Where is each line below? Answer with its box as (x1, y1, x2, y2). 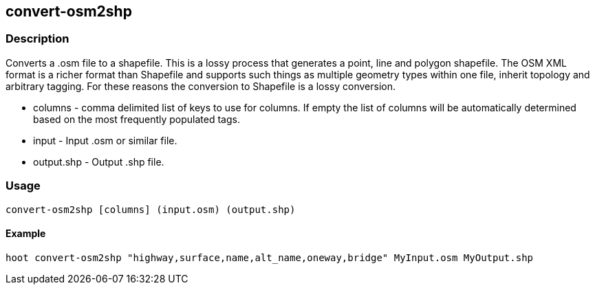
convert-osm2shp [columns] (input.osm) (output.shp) (6, 203, 296, 215)
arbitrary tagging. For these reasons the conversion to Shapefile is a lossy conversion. (6, 80, 396, 92)
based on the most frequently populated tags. (33, 113, 240, 125)
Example (6, 227, 46, 240)
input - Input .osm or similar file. (33, 134, 177, 146)
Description (6, 32, 69, 46)
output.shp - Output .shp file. (33, 155, 164, 168)
